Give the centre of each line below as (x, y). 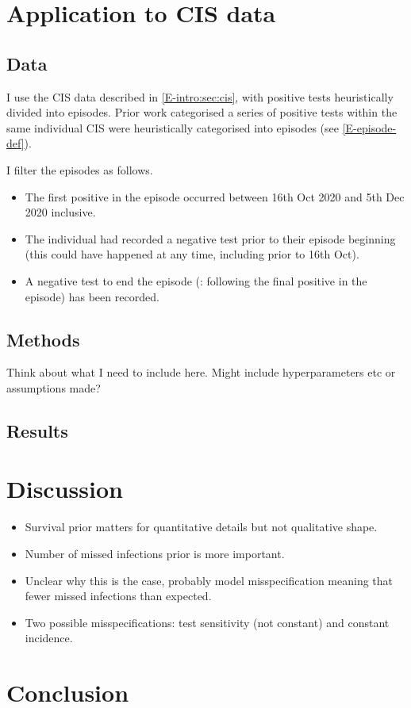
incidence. (49, 638)
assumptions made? (54, 387)
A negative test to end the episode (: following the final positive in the (196, 280)
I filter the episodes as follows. (80, 169)
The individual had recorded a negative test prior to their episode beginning (210, 238)
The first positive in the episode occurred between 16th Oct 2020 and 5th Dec (215, 196)
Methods (43, 339)
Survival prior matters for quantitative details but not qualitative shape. (201, 527)
